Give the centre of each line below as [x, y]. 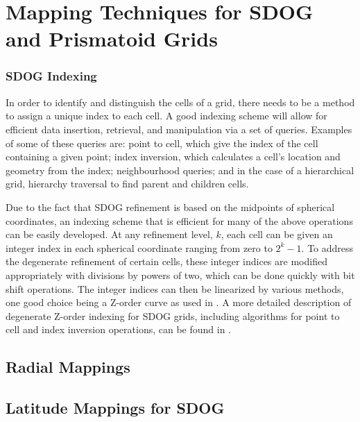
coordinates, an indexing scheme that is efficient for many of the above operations [179, 220]
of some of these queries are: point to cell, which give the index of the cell [162, 143]
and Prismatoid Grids [112, 39]
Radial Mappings [68, 367]
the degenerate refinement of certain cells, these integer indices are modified [166, 261]
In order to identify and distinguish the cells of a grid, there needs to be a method [180, 102]
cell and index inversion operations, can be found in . [119, 329]
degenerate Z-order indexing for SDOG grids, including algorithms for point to [173, 315]
